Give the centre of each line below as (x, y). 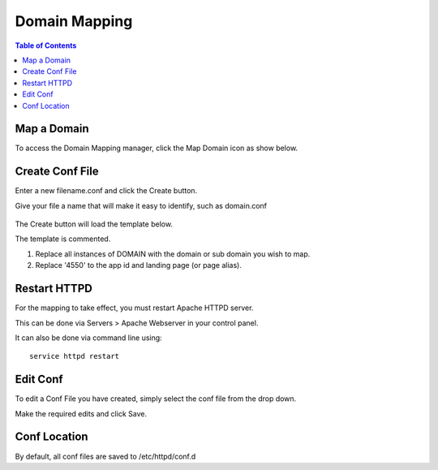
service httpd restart (75, 356)
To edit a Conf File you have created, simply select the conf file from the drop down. (156, 399)
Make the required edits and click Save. (81, 413)
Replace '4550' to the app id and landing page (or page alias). (139, 265)
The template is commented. (63, 239)
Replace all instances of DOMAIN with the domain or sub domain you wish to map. (173, 254)
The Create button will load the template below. (94, 224)
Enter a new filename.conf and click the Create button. (106, 191)
